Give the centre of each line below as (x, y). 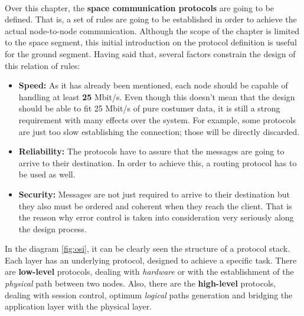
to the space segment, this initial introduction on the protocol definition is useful (151, 42)
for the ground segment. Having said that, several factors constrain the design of (150, 53)
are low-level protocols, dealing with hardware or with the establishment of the (149, 271)
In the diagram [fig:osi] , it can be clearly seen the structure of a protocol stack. (148, 248)
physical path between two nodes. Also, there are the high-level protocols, (140, 283)
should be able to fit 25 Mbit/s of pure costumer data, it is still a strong (149, 108)
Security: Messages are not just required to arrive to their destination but (154, 194)
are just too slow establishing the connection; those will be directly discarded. (159, 131)
